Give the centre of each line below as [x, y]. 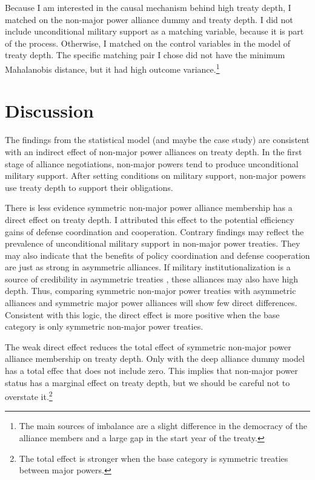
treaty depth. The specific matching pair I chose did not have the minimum [145, 55]
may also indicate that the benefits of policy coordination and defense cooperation [157, 255]
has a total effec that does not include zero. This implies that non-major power [151, 371]
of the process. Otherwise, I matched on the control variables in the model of [148, 43]
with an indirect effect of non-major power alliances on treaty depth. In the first [154, 151]
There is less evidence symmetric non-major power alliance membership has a [149, 208]
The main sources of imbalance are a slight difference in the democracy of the [163, 426]
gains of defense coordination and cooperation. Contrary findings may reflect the [154, 231]
